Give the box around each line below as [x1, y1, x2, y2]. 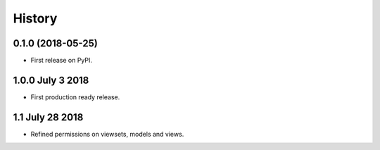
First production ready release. [30, 92, 120, 101]
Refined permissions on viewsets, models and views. [30, 130, 184, 138]
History [13, 11, 58, 26]
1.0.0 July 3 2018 [13, 74, 89, 86]
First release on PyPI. [30, 56, 93, 65]
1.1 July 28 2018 [13, 111, 84, 123]
